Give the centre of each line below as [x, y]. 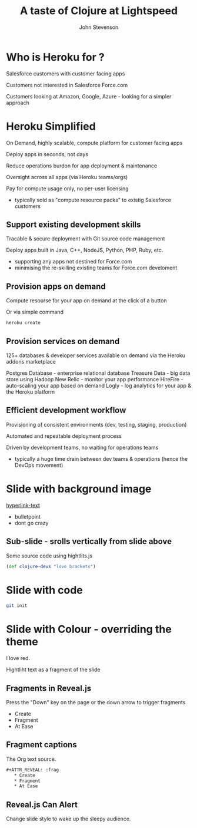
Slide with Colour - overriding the [89, 629]
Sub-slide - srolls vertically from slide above [89, 541]
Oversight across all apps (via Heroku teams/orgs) [67, 177]
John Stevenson [99, 27]
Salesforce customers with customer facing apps [66, 73]
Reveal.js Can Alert [42, 805]
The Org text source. [31, 759]
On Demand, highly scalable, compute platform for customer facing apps [94, 143]
